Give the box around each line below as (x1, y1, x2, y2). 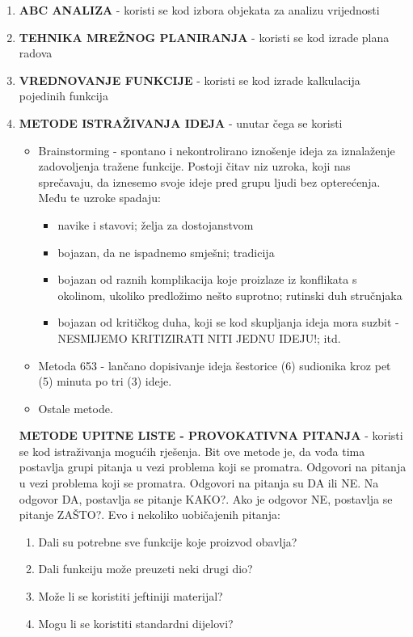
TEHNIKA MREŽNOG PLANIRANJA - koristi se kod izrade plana (19, 28, 390, 45)
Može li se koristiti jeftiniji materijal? (38, 588, 223, 605)
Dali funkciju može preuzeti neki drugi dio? (38, 560, 253, 577)
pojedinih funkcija (19, 87, 108, 104)
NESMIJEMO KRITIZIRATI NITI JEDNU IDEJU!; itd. (57, 329, 341, 346)
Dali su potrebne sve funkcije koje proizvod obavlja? (38, 533, 297, 550)
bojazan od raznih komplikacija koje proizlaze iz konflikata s (57, 271, 357, 288)
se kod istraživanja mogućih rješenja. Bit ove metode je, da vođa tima (19, 442, 365, 459)
